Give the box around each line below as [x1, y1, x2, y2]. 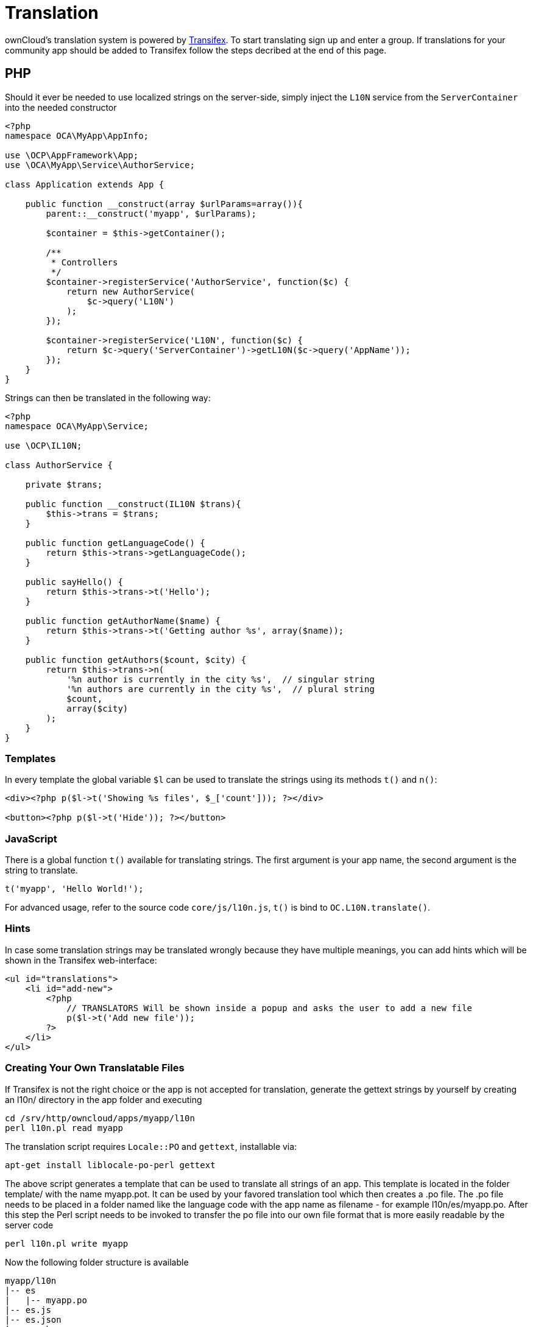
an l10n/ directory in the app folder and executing [5, 1094, 202, 1105]
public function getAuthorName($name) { [25, 615, 221, 626]
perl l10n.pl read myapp [5, 1122, 123, 1133]
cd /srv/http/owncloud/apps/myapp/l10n [5, 1113, 195, 1123]
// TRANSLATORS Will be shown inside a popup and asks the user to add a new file [66, 1003, 473, 1013]
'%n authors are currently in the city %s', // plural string [66, 684, 375, 694]
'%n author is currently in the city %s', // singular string [66, 674, 375, 684]
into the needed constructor [5, 102, 117, 113]
